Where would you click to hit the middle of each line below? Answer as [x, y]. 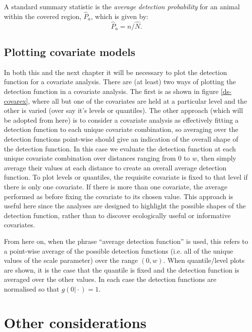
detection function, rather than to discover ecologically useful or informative [117, 215]
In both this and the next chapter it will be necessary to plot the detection [116, 72]
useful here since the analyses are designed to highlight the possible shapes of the [125, 206]
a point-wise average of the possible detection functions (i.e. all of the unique [118, 250]
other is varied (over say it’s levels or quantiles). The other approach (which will [124, 110]
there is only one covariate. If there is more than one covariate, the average [116, 186]
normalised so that [32, 288]
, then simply [216, 158]
